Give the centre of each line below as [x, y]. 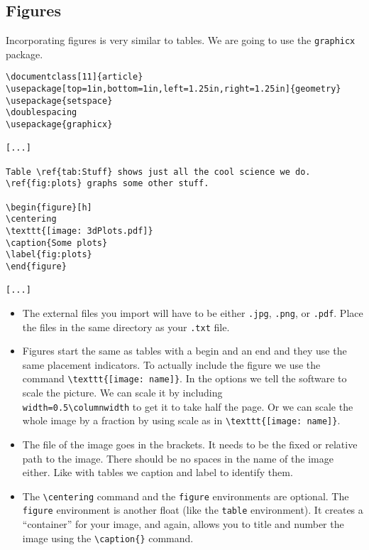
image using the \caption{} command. [108, 538]
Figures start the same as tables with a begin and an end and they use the [184, 351]
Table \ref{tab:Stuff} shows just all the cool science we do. [158, 172]
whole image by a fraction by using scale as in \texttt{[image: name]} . [181, 420]
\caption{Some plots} [57, 243]
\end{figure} [36, 266]
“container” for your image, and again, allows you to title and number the [183, 524]
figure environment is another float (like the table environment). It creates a [193, 510]
